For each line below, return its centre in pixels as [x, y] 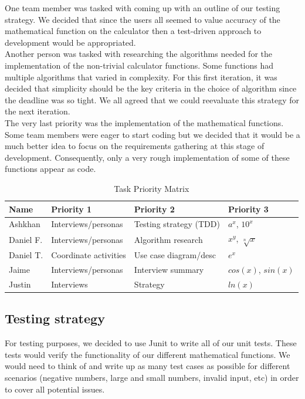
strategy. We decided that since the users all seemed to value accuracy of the [143, 19]
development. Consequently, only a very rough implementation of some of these [147, 157]
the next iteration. [38, 111]
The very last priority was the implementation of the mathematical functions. [144, 122]
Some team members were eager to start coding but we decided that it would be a [152, 134]
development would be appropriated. [70, 42]
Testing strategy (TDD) [177, 224]
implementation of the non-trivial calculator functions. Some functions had [139, 65]
